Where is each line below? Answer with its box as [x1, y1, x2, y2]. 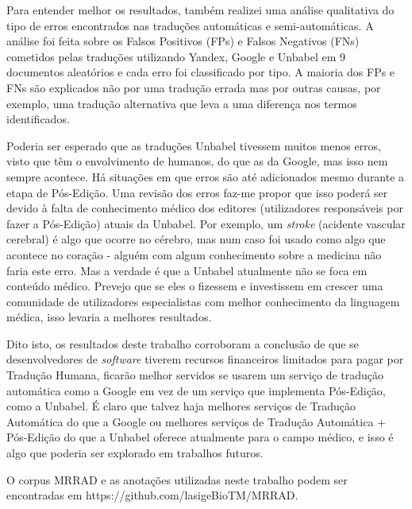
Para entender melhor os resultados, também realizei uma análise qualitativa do [6, 2, 395, 17]
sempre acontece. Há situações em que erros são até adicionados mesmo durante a [6, 168, 405, 185]
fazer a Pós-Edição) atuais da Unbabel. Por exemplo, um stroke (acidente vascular [6, 215, 406, 231]
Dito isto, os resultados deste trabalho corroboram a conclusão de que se [6, 335, 359, 352]
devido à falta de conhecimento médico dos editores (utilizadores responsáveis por [6, 200, 403, 216]
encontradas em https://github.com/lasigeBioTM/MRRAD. [6, 487, 298, 503]
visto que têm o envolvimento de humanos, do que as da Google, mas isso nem [6, 153, 388, 169]
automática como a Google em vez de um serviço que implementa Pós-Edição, [6, 382, 386, 398]
